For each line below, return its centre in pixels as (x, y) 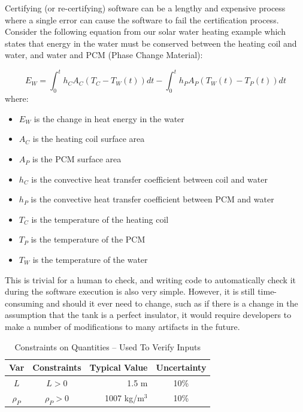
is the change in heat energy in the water (109, 118)
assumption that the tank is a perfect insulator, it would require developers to (148, 315)
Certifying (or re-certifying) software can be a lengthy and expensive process (145, 8)
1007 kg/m (125, 398)
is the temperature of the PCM (88, 239)
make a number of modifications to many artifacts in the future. (122, 326)
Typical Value (119, 367)
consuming (24, 303)
